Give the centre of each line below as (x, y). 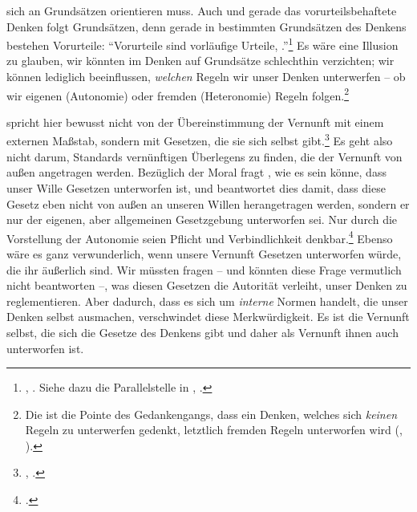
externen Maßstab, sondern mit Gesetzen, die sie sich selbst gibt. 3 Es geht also (200, 140)
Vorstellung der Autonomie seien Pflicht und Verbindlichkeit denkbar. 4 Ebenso (200, 237)
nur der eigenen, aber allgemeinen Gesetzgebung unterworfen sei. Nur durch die (202, 219)
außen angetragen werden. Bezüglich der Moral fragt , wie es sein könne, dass (196, 172)
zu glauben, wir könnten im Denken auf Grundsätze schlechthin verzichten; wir (200, 61)
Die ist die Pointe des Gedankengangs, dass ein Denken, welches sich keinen (211, 414)
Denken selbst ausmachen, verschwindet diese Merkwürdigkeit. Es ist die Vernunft (208, 317)
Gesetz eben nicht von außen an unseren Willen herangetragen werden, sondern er (208, 203)
